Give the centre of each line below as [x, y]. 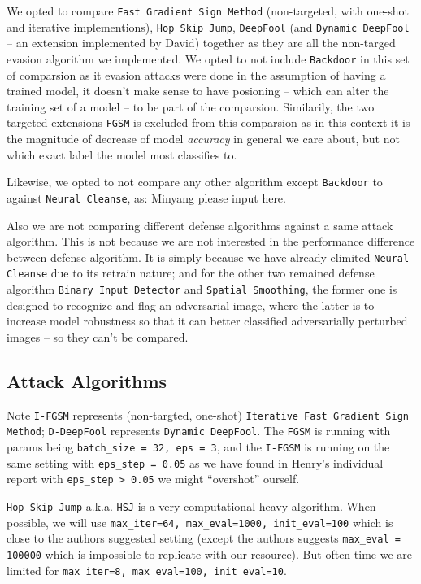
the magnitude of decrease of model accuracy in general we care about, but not [203, 138]
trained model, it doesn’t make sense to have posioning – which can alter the [198, 91]
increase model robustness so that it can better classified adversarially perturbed [207, 321]
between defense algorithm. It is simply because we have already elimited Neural [208, 257]
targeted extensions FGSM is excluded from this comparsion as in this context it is [208, 122]
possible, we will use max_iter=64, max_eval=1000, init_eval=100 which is [200, 522]
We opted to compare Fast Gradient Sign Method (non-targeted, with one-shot [208, 11]
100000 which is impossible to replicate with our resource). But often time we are [209, 553]
